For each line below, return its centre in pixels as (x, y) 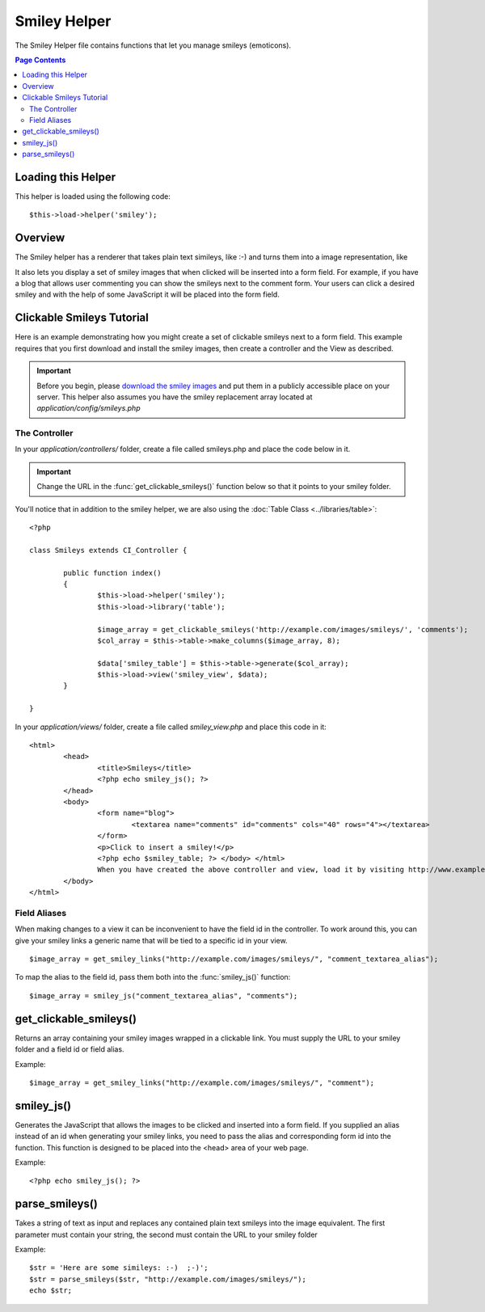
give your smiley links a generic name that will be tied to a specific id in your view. (151, 940)
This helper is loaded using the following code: (93, 196)
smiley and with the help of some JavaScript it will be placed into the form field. (148, 294)
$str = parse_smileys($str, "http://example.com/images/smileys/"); (168, 1279)
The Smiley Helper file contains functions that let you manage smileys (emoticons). (153, 45)
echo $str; (51, 1291)
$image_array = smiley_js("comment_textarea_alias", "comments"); (164, 996)
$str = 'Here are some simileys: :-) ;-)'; (119, 1268)
